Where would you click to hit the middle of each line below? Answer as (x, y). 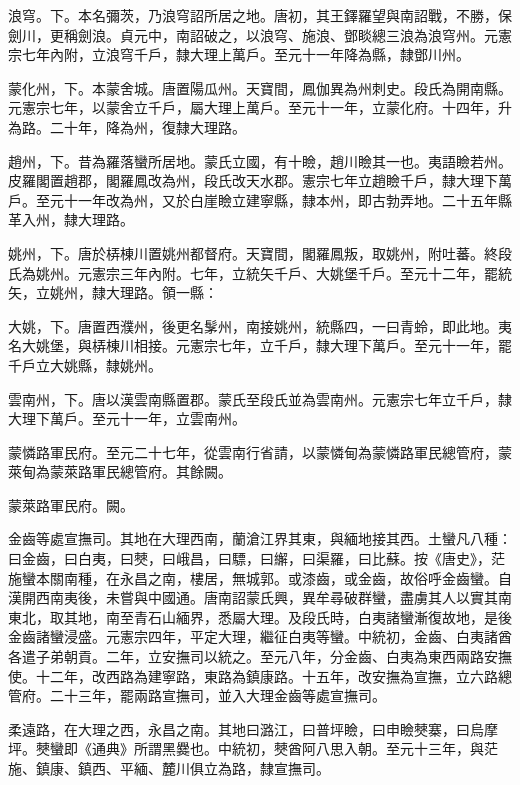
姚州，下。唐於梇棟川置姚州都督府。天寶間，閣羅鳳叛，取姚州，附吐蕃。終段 (260, 252)
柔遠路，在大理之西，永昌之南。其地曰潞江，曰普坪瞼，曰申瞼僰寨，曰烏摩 (253, 728)
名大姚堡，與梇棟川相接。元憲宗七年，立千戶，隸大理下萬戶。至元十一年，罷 (260, 345)
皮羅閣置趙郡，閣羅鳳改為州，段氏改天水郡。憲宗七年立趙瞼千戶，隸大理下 (253, 180)
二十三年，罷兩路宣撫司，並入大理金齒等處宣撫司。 (217, 695)
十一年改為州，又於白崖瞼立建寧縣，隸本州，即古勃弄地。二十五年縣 (287, 199)
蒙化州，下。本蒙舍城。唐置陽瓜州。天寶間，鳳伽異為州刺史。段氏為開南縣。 (260, 87)
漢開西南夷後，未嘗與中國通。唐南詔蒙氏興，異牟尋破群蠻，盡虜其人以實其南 (260, 597)
